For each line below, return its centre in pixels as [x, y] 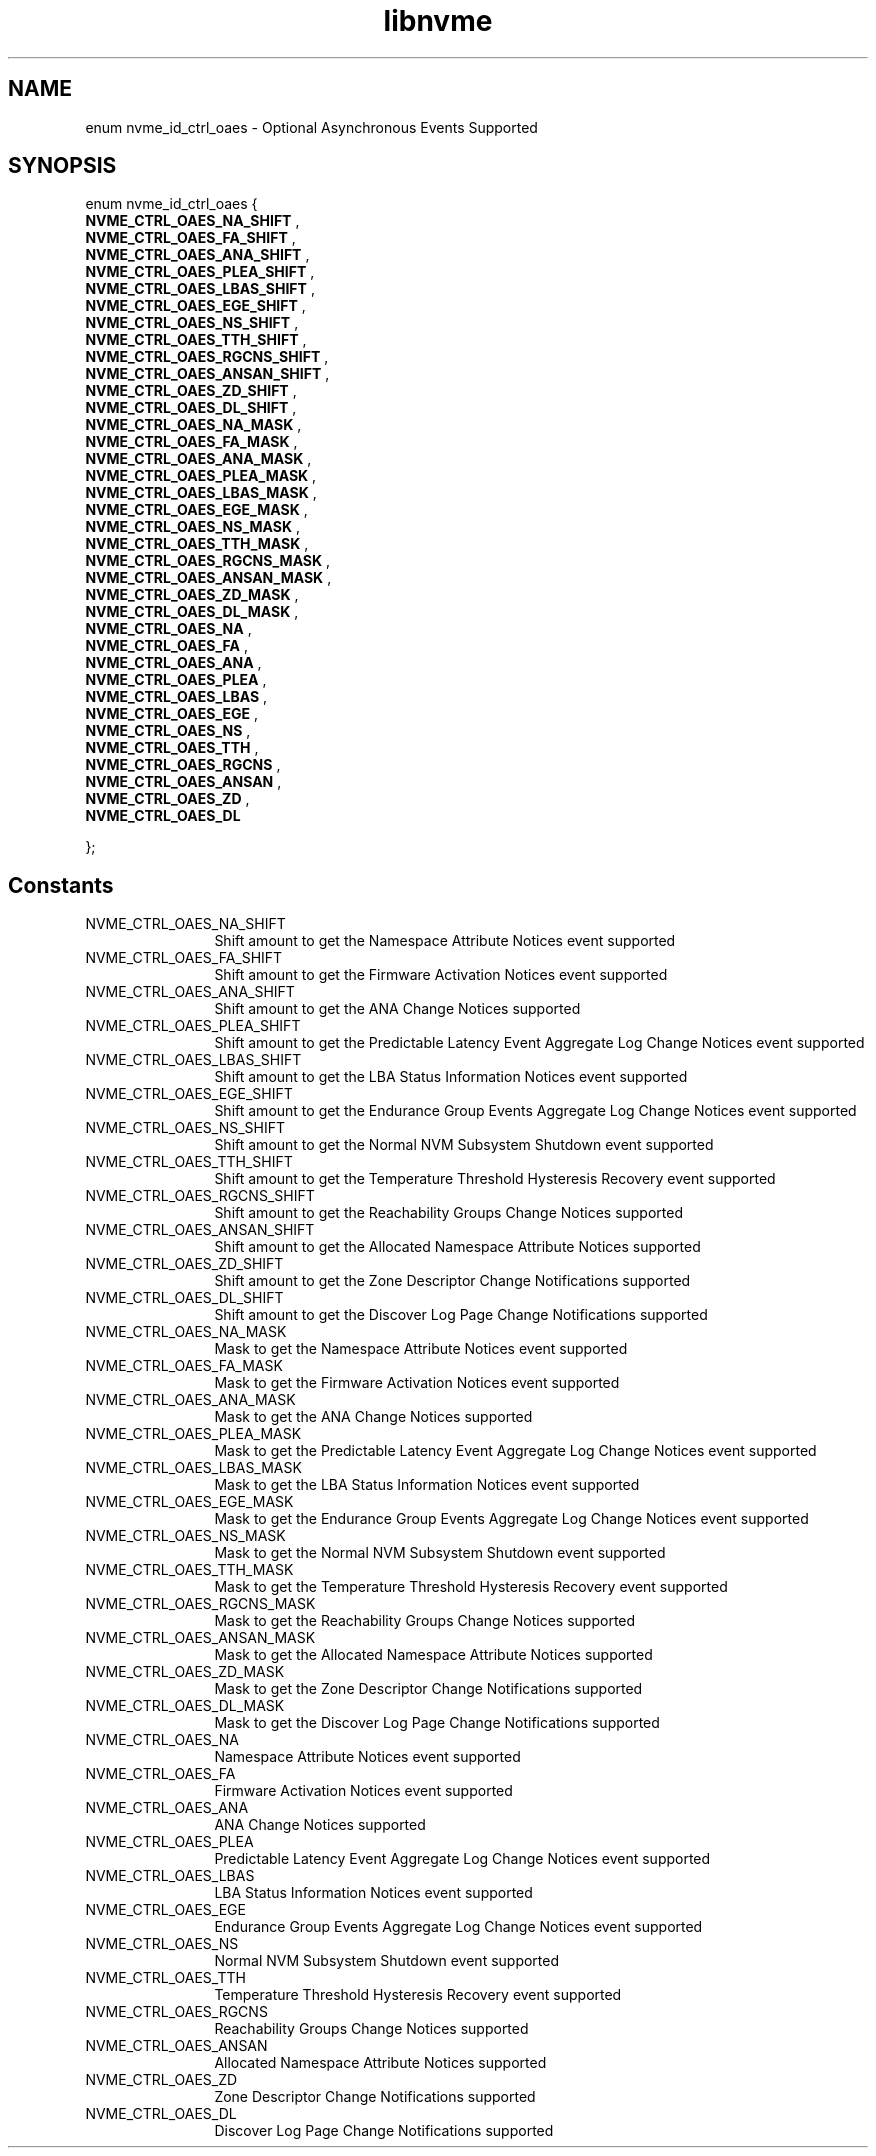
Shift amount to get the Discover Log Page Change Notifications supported [461, 1315]
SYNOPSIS [62, 166]
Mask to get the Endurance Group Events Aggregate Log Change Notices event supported [511, 1519]
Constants [61, 885]
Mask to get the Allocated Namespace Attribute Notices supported [433, 1655]
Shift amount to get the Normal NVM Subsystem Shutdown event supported [464, 1145]
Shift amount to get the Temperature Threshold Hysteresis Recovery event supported [495, 1179]
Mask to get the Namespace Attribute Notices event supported [421, 1349]
